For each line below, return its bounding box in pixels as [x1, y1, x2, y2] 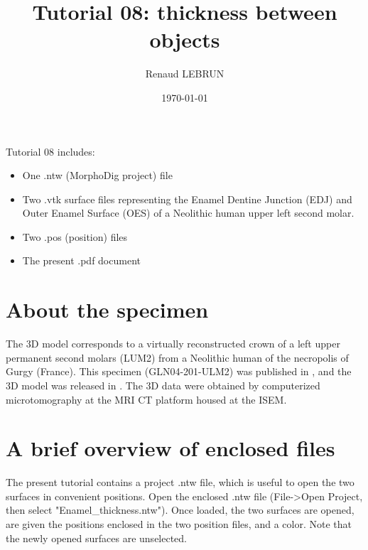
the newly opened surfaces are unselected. [6, 530, 188, 545]
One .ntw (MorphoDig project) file [22, 168, 173, 183]
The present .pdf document [22, 253, 141, 268]
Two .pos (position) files [22, 229, 128, 244]
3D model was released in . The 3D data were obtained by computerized [6, 377, 320, 392]
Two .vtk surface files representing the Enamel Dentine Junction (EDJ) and [22, 191, 352, 206]
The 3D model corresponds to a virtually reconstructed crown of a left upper [6, 336, 340, 351]
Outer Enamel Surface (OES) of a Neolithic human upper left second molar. [22, 205, 355, 220]
